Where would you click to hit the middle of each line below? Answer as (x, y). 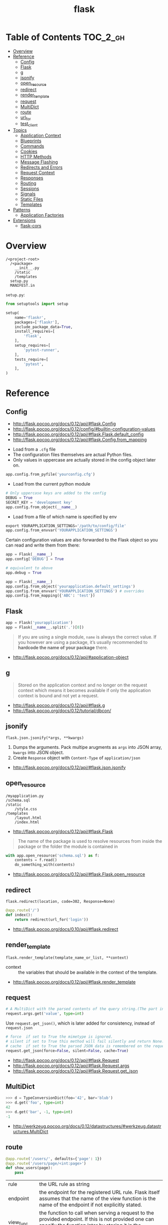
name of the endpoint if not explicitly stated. (91, 1205)
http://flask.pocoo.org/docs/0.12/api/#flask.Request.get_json (76, 1071)
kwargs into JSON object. (38, 752)
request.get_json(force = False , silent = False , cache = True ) (67, 1051)
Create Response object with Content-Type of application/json (77, 757)
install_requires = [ (35, 331)
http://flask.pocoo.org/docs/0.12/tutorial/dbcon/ (62, 710)
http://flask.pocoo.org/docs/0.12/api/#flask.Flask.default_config (78, 434)
